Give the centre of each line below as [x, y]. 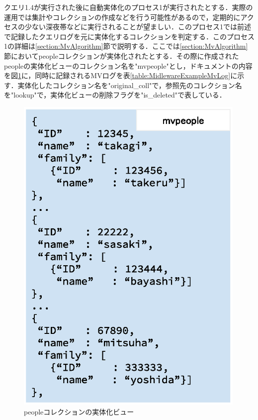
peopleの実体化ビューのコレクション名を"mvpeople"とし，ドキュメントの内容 [128, 65]
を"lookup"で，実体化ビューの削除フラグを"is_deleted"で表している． [115, 95]
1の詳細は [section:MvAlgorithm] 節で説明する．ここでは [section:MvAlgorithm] [126, 46]
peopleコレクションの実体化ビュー [79, 411]
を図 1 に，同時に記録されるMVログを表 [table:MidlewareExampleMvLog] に [121, 75]
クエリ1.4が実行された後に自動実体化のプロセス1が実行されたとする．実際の [129, 7]
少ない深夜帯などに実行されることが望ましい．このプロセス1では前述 [138, 27]
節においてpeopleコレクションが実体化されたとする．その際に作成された [122, 55]
